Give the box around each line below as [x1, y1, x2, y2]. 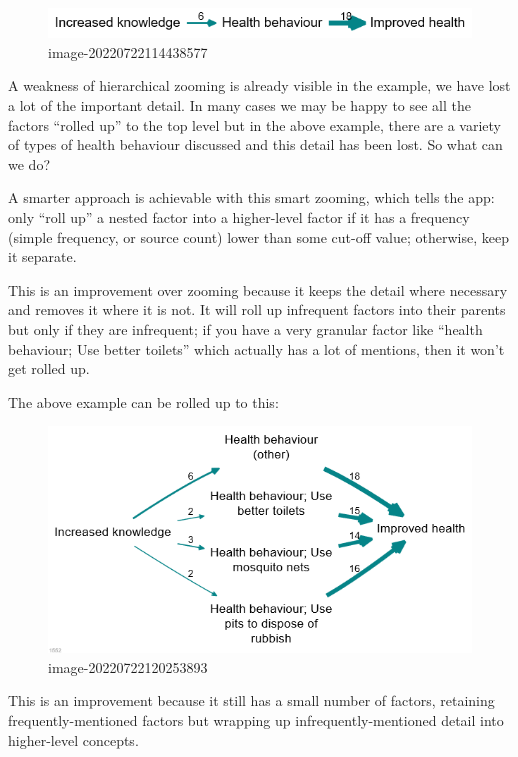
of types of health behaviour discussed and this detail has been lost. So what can [8, 134, 503, 155]
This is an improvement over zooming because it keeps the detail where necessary [8, 279, 508, 300]
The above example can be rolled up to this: [8, 391, 279, 412]
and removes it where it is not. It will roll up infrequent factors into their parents [8, 299, 506, 320]
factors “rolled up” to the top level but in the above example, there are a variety [8, 114, 501, 135]
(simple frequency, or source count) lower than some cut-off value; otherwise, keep [8, 226, 509, 247]
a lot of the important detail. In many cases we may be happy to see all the [8, 95, 471, 116]
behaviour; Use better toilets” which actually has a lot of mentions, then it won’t [8, 338, 505, 359]
